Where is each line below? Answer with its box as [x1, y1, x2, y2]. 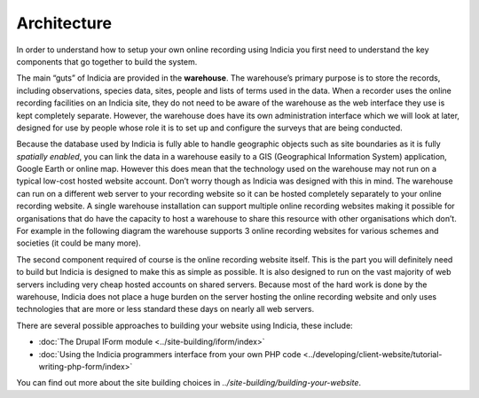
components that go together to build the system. [16, 56, 198, 66]
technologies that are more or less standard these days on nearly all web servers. [16, 304, 315, 315]
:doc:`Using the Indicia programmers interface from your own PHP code [38, 348, 302, 359]
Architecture [16, 13, 113, 33]
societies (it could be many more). [16, 238, 141, 248]
